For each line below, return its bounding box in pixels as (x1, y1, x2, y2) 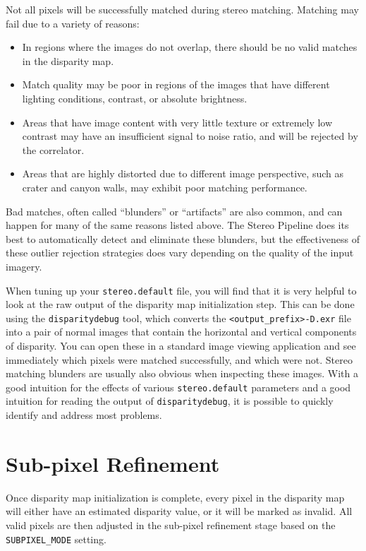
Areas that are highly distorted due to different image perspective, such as (22, 166, 343, 181)
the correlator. (22, 142, 85, 157)
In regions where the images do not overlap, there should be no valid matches (22, 40, 358, 54)
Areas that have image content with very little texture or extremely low (22, 114, 333, 129)
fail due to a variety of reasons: (6, 16, 140, 30)
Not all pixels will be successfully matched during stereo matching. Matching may (6, 2, 359, 16)
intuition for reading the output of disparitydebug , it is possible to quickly (6, 393, 334, 408)
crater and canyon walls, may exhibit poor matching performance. (22, 179, 307, 194)
